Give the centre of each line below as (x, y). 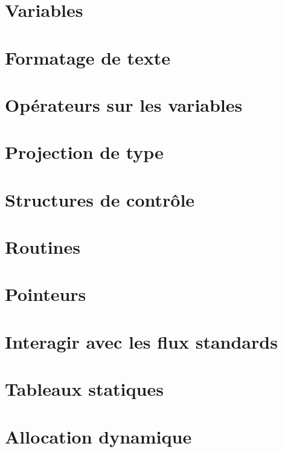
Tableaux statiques (84, 389)
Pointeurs (46, 294)
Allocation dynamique (98, 436)
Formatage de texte (88, 57)
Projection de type (84, 152)
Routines (43, 247)
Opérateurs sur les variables (124, 104)
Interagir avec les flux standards (141, 341)
